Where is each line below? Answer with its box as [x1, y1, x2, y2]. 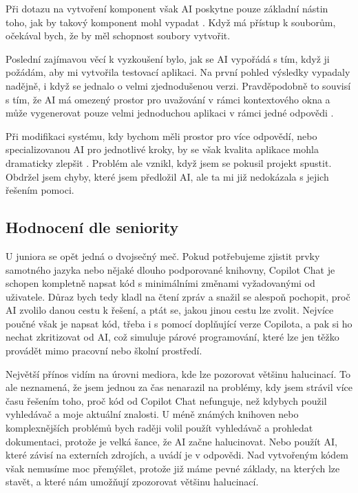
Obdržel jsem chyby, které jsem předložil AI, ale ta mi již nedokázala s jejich [6, 169, 329, 183]
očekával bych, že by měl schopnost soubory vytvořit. [6, 28, 231, 43]
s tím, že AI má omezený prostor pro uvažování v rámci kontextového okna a [6, 92, 330, 106]
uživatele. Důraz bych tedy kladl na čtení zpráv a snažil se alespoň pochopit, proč [6, 289, 350, 303]
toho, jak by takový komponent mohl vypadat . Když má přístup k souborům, [6, 14, 336, 29]
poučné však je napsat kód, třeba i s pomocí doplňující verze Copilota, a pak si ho [6, 316, 352, 330]
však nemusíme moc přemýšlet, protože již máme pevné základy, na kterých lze [6, 461, 340, 475]
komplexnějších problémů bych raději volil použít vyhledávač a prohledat [6, 421, 313, 435]
